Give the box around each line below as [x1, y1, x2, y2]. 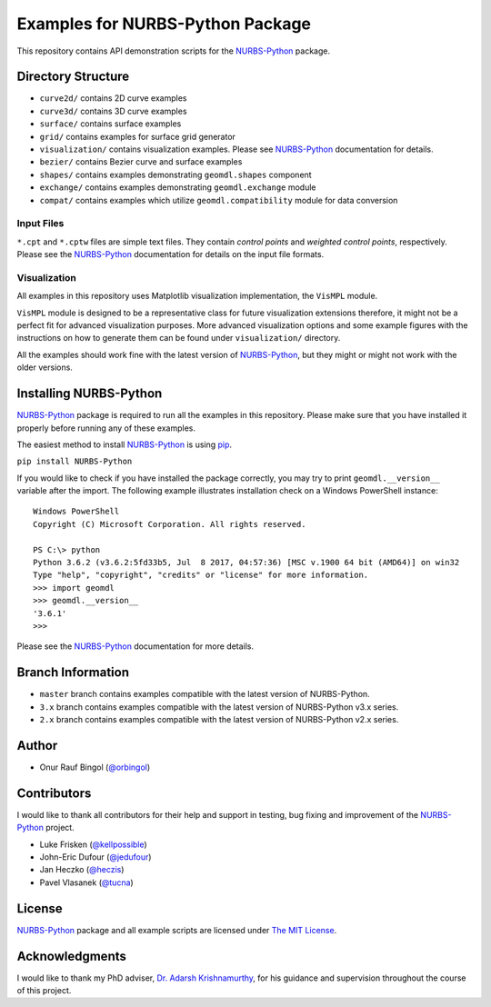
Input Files [16, 217, 65, 230]
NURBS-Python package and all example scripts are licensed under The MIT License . [16, 924, 337, 935]
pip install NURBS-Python [16, 456, 133, 467]
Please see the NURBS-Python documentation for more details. [16, 641, 255, 652]
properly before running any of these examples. [16, 423, 195, 434]
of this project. [16, 985, 72, 996]
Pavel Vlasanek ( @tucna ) [39, 877, 134, 888]
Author [16, 737, 58, 753]
